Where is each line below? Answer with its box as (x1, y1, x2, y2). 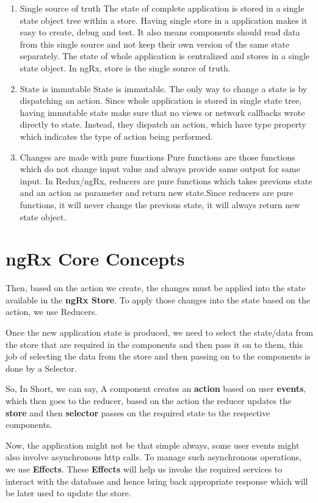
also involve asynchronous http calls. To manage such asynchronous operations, (5, 451, 302, 463)
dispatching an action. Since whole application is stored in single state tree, (20, 94, 302, 107)
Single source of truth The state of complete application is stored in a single (20, 2, 305, 14)
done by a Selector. (5, 361, 77, 374)
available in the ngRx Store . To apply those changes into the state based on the (5, 293, 310, 306)
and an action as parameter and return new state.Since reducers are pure (20, 186, 294, 199)
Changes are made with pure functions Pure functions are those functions (20, 150, 295, 163)
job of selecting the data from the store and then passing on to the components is (5, 350, 311, 363)
